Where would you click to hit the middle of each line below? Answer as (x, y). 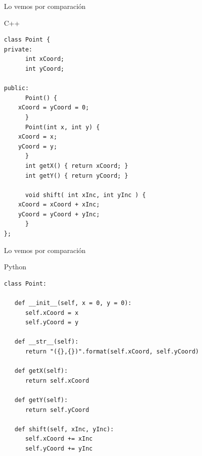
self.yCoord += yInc (59, 448)
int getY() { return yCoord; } (76, 176)
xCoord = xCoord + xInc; (59, 205)
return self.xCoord (57, 380)
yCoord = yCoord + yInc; (59, 214)
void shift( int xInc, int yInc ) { (85, 195)
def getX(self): (41, 371)
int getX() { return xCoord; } (76, 166)
